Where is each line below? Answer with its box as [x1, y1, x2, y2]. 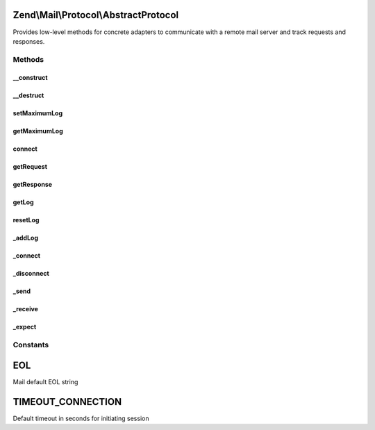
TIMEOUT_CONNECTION [12, 396, 122, 408]
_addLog [12, 233, 38, 242]
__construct [12, 74, 48, 82]
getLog [12, 198, 34, 206]
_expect [12, 323, 37, 331]
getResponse [12, 181, 52, 189]
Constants [12, 340, 49, 350]
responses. [12, 37, 45, 45]
